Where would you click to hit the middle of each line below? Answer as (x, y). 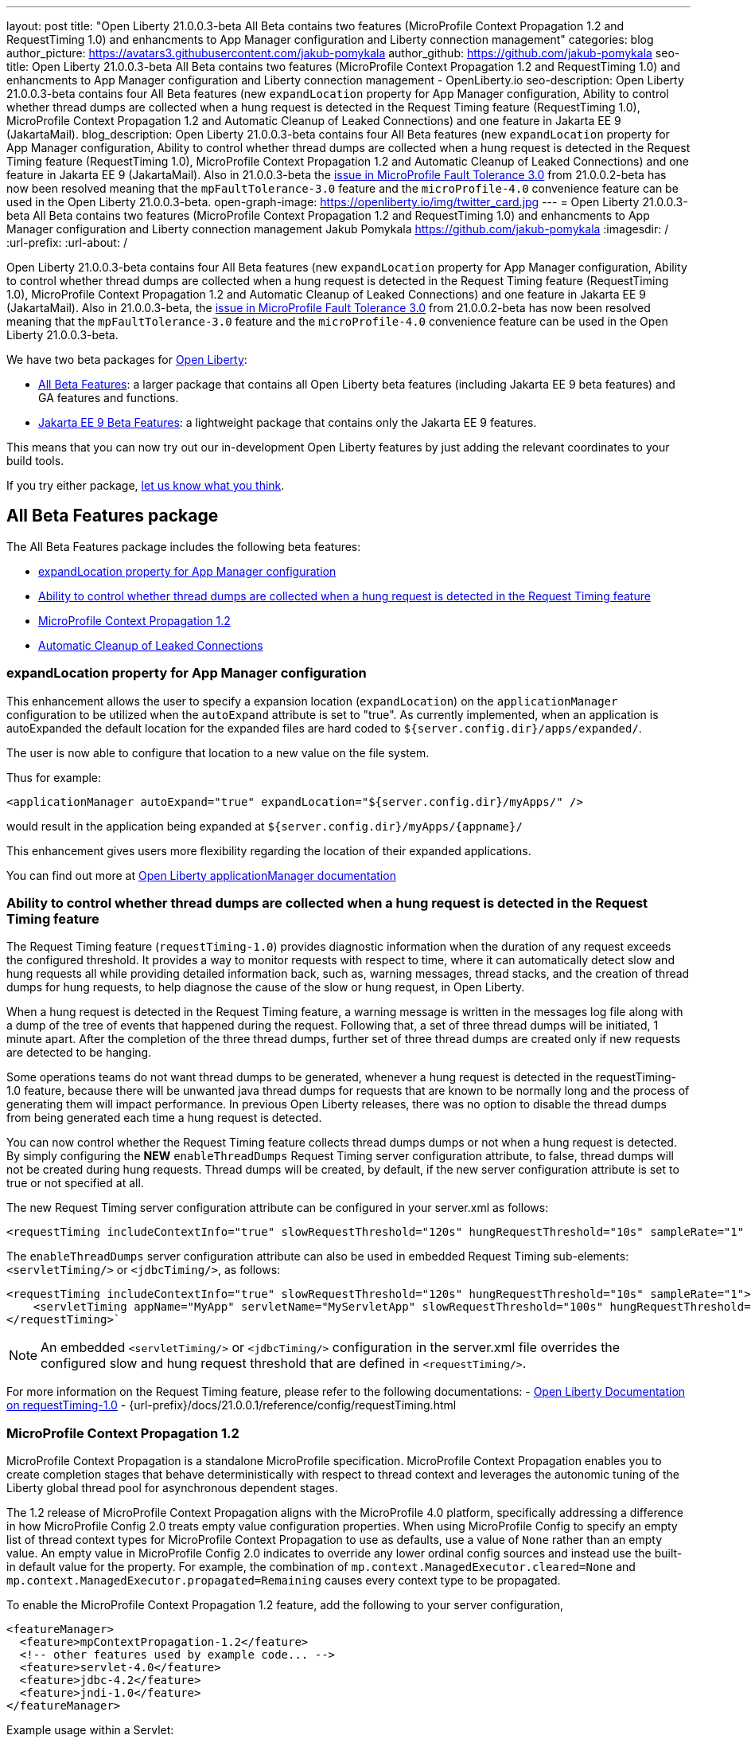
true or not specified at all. (75, 1183)
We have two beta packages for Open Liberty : (127, 360)
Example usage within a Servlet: (90, 1730)
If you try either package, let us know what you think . (146, 485)
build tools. (35, 461)
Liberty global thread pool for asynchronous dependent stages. (172, 1488)
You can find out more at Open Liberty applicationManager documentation (201, 875)
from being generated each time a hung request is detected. (164, 1118)
